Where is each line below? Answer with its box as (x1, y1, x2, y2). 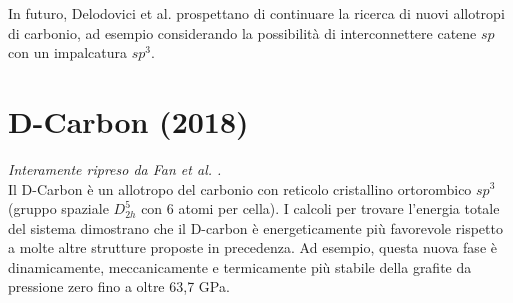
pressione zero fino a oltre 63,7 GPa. (8, 276, 230, 297)
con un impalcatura (8, 42, 128, 63)
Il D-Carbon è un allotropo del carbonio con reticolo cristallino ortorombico (8, 178, 472, 199)
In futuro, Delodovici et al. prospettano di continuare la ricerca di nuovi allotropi (8, 3, 505, 23)
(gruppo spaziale (8, 198, 109, 219)
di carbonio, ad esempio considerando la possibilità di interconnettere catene (8, 22, 477, 43)
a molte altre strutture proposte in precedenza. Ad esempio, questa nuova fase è (8, 237, 497, 258)
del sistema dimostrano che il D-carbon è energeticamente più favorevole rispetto (8, 217, 503, 238)
